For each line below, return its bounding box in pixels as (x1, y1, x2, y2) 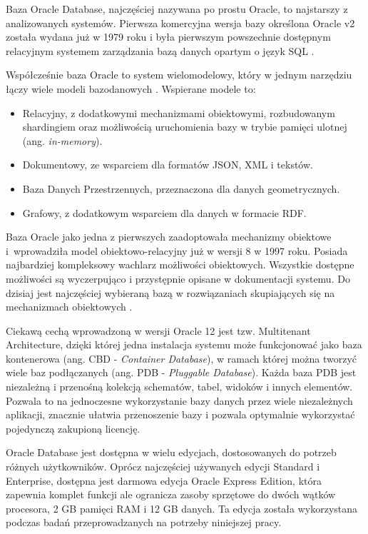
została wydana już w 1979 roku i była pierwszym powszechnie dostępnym (6, 29, 331, 44)
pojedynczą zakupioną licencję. (6, 420, 140, 435)
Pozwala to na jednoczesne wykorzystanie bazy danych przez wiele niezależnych (6, 393, 353, 408)
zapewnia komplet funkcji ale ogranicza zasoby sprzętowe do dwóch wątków (6, 487, 336, 502)
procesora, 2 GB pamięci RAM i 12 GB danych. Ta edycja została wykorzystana (6, 500, 358, 515)
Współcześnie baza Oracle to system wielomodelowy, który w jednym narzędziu (6, 67, 352, 82)
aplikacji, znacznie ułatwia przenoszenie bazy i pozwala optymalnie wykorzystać (6, 407, 355, 422)
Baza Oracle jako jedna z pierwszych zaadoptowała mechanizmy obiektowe (6, 229, 332, 244)
